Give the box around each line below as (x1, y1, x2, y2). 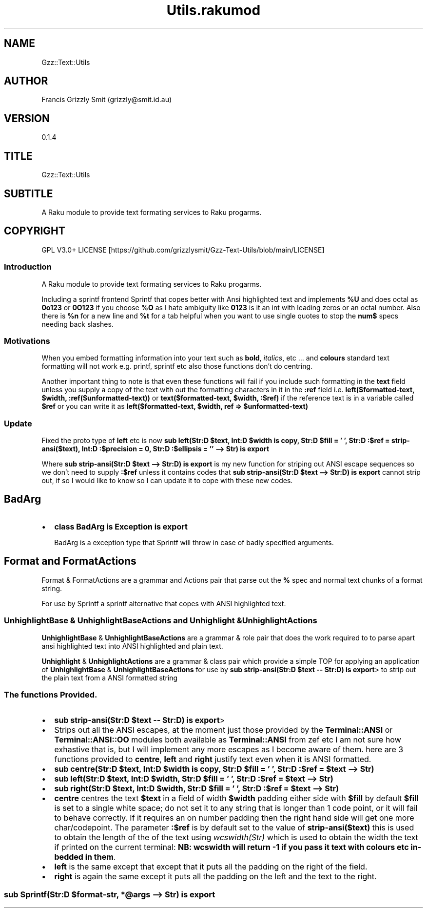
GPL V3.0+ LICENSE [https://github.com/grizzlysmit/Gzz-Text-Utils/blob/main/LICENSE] (41, 245, 325, 254)
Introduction (4, 262, 52, 272)
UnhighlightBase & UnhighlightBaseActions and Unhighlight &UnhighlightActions (4, 615, 317, 626)
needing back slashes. (41, 319, 114, 328)
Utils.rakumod (166, 2, 261, 19)
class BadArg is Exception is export (54, 521, 188, 531)
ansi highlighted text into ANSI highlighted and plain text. (41, 641, 223, 650)
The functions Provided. (4, 689, 97, 700)
